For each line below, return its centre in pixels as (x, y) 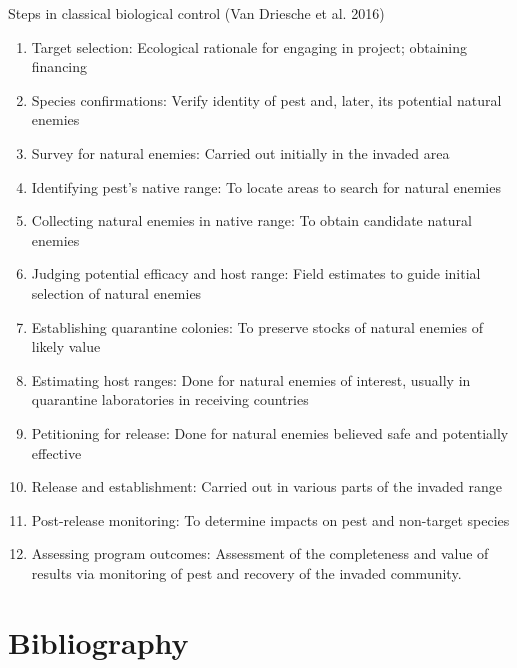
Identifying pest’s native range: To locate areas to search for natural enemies (266, 186)
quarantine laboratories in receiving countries (170, 399)
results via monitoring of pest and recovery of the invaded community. (246, 572)
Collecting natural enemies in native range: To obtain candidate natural (251, 220)
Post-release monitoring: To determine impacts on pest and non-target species (270, 519)
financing (59, 66)
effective (56, 452)
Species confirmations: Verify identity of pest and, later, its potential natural (266, 99)
